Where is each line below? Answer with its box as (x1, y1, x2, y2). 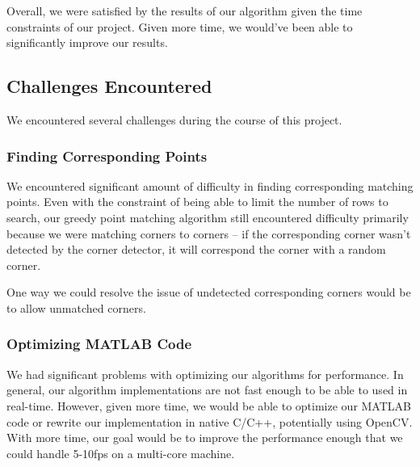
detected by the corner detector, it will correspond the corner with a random (6, 241, 386, 258)
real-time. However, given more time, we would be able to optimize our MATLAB (6, 397, 411, 414)
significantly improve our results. (6, 34, 168, 51)
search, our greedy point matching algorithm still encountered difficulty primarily (6, 208, 409, 225)
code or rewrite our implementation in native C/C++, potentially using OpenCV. (6, 413, 413, 430)
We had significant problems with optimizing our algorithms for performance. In (6, 365, 404, 382)
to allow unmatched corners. (6, 299, 146, 316)
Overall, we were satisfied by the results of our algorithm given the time (6, 2, 363, 19)
